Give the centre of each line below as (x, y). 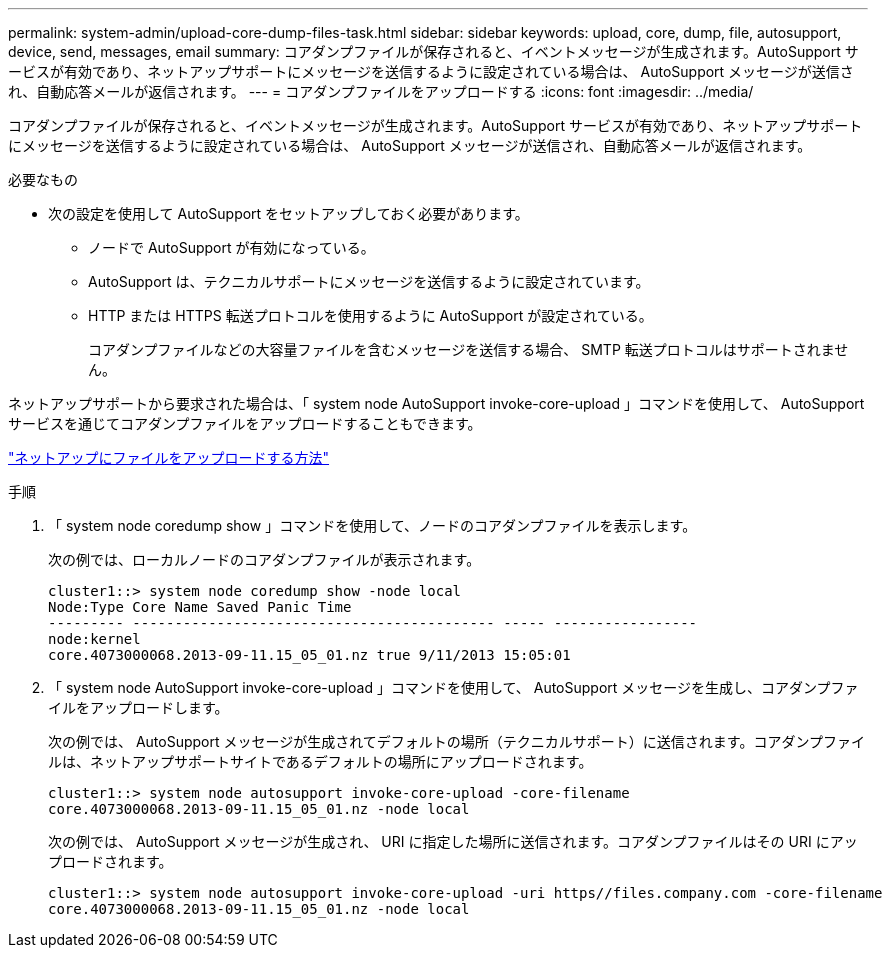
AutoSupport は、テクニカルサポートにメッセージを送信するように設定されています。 (369, 281)
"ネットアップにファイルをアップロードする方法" (169, 457)
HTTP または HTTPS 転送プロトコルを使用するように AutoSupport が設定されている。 (370, 315)
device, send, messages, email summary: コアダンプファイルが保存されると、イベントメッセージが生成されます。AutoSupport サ (433, 51)
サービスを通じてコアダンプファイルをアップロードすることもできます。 (245, 423)
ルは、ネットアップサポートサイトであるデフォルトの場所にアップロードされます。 (320, 761)
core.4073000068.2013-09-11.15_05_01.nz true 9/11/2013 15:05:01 (309, 655)
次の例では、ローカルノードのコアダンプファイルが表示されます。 (264, 559)
